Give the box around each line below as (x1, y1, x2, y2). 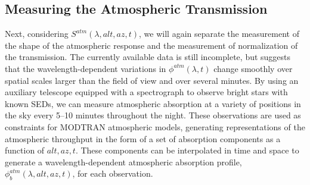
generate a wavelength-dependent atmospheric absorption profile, (5, 155, 242, 168)
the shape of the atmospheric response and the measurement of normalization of (5, 39, 298, 51)
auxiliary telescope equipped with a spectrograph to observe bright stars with (5, 86, 288, 98)
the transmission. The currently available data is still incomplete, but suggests (5, 51, 291, 63)
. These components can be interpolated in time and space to (75, 144, 299, 156)
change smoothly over (213, 62, 293, 74)
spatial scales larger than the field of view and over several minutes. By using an (5, 74, 299, 86)
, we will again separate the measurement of (139, 27, 299, 40)
